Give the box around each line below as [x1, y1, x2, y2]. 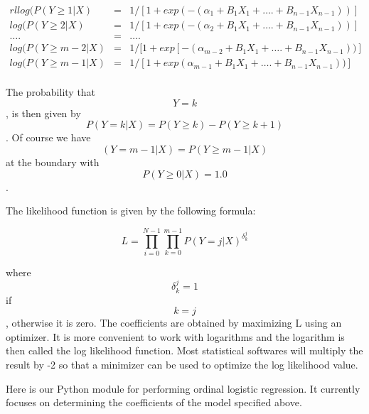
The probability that [6, 85, 96, 99]
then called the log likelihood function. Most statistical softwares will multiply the [6, 343, 363, 358]
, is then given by [6, 105, 81, 120]
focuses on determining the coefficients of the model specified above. [6, 395, 302, 410]
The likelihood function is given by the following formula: [6, 203, 256, 218]
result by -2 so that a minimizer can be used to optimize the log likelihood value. [6, 357, 358, 372]
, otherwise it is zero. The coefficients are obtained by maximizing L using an [6, 315, 342, 330]
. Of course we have [6, 130, 91, 145]
